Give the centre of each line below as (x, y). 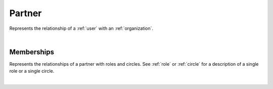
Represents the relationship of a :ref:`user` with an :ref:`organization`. (81, 28)
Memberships (32, 52)
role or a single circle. (32, 71)
